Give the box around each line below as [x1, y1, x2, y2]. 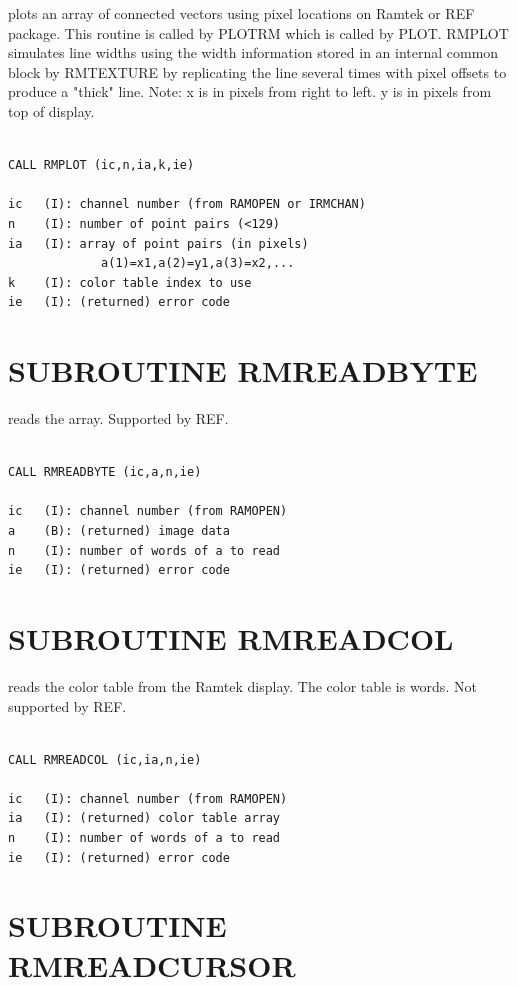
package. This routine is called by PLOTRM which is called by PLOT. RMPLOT [8, 22, 509, 43]
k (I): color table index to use [8, 275, 252, 290]
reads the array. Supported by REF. [8, 408, 229, 429]
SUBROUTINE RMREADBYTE [8, 350, 478, 391]
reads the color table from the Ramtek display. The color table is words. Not [8, 675, 477, 696]
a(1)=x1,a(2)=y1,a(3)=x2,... [101, 256, 295, 271]
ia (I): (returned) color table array [8, 811, 281, 826]
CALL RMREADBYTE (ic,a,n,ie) [8, 465, 202, 480]
